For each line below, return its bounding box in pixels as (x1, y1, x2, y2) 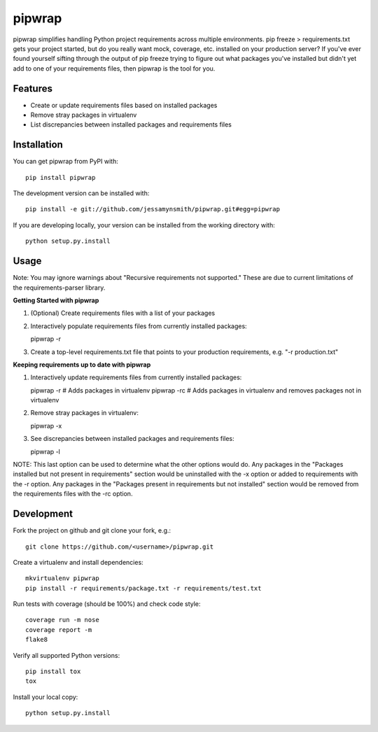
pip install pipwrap (25, 174, 96, 181)
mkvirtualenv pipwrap (25, 575, 99, 582)
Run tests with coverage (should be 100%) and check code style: (13, 600, 201, 608)
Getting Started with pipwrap (13, 296, 99, 304)
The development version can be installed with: (13, 189, 150, 197)
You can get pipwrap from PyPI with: (13, 157, 118, 166)
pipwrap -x (30, 421, 62, 430)
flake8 (25, 635, 48, 644)
